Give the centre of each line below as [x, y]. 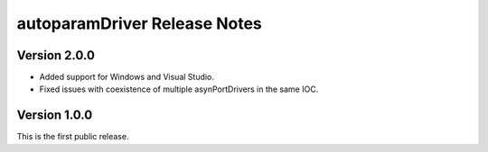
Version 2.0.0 [56, 55]
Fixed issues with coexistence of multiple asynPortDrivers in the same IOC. [179, 89]
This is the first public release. [73, 137]
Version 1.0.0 [55, 116]
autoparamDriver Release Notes [139, 23]
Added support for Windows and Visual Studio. [127, 77]
